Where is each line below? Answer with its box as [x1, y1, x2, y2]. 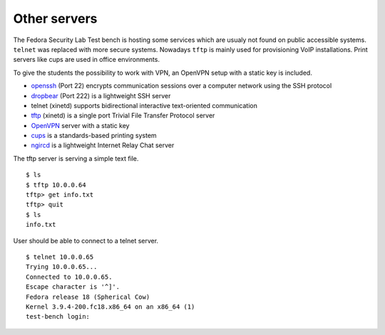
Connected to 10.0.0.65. [26, 272, 113, 281]
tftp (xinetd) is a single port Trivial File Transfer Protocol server [31, 111, 215, 120]
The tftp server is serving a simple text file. [13, 154, 139, 163]
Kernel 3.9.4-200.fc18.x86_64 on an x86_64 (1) [26, 302, 195, 311]
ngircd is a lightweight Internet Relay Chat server [31, 141, 175, 149]
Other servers [13, 11, 98, 26]
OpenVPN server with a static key [31, 121, 130, 129]
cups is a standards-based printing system [31, 132, 157, 140]
